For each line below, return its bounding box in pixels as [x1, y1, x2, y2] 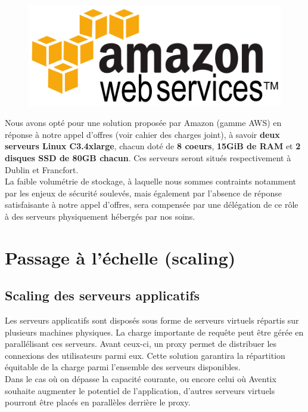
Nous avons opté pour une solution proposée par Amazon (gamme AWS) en [5, 116, 282, 129]
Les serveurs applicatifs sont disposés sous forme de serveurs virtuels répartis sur [5, 314, 299, 327]
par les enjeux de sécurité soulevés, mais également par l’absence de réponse [5, 186, 282, 199]
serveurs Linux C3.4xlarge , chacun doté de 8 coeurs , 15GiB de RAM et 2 [5, 140, 301, 152]
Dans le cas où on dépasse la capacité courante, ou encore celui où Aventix [5, 373, 276, 385]
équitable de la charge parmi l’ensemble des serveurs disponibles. [5, 361, 241, 373]
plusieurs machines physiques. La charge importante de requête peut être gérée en [5, 325, 304, 338]
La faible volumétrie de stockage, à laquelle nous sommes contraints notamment [5, 175, 297, 187]
